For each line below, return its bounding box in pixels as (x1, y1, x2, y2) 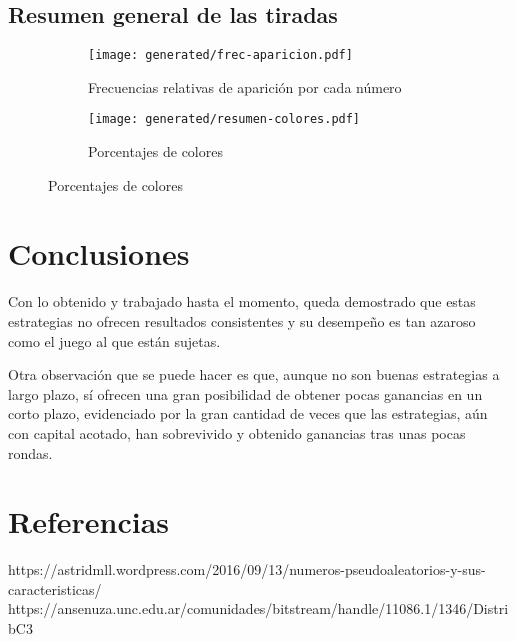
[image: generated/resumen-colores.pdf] (88, 112, 361, 127)
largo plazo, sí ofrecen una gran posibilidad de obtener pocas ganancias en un (8, 383, 483, 404)
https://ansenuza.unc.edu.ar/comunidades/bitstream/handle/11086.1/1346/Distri (8, 598, 509, 619)
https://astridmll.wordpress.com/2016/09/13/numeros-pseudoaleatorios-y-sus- (8, 559, 486, 580)
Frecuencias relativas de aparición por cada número (88, 76, 402, 97)
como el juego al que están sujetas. (8, 330, 221, 351)
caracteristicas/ (8, 578, 102, 599)
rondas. (8, 442, 53, 463)
